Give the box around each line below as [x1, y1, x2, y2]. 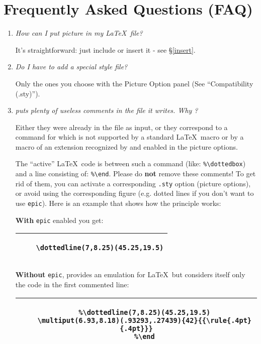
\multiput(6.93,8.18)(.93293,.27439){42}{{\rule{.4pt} [37, 316, 252, 324]
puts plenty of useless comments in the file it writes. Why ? [15, 105, 198, 116]
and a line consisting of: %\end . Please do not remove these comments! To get [15, 168, 256, 179]
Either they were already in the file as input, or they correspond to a [15, 122, 228, 132]
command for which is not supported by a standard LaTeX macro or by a [15, 132, 244, 142]
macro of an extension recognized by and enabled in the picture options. [15, 141, 238, 152]
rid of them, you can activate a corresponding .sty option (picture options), [15, 178, 251, 188]
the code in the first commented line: [15, 279, 129, 289]
